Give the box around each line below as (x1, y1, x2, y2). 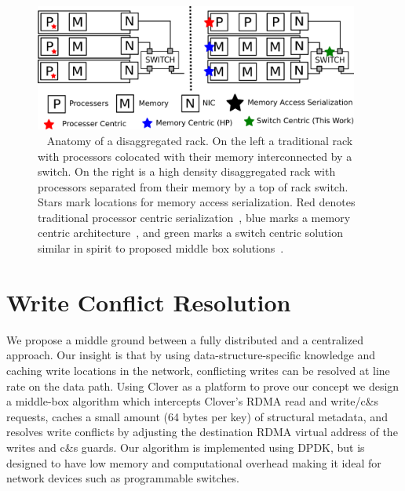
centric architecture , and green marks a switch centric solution (38, 224, 343, 241)
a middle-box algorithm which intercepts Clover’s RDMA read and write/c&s (6, 393, 379, 409)
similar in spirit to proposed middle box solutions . (38, 240, 284, 256)
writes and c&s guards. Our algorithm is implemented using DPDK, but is (6, 438, 365, 455)
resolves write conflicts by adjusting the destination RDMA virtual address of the (6, 424, 398, 440)
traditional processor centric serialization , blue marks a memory (38, 209, 351, 225)
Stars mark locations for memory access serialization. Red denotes (38, 194, 356, 210)
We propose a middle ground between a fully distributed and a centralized (6, 331, 363, 347)
